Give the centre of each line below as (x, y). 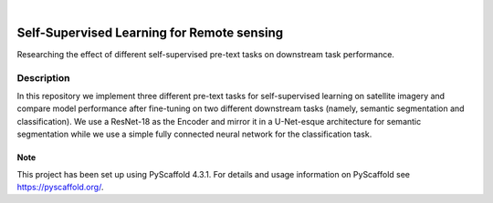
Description (43, 77)
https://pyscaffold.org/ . (60, 187)
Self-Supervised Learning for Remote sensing (150, 32)
